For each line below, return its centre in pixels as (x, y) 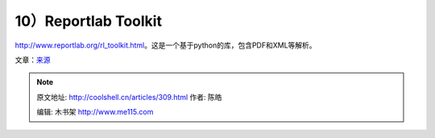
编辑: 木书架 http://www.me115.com (95, 112)
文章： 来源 (33, 60)
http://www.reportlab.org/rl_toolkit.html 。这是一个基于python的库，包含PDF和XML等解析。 (166, 45)
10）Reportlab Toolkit (89, 21)
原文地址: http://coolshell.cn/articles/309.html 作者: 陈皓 (129, 97)
